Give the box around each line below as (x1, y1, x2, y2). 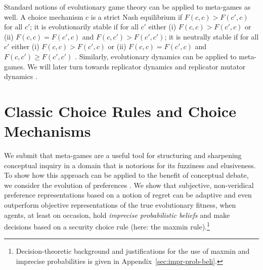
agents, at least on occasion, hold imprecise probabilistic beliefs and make (4, 209, 230, 220)
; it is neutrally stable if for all (164, 31, 259, 42)
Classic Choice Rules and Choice (4, 100, 236, 121)
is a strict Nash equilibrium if (91, 11, 183, 22)
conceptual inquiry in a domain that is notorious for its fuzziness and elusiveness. (4, 160, 256, 170)
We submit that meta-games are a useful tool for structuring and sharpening (4, 150, 242, 161)
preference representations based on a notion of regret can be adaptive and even (4, 189, 252, 200)
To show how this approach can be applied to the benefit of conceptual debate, (4, 170, 249, 180)
